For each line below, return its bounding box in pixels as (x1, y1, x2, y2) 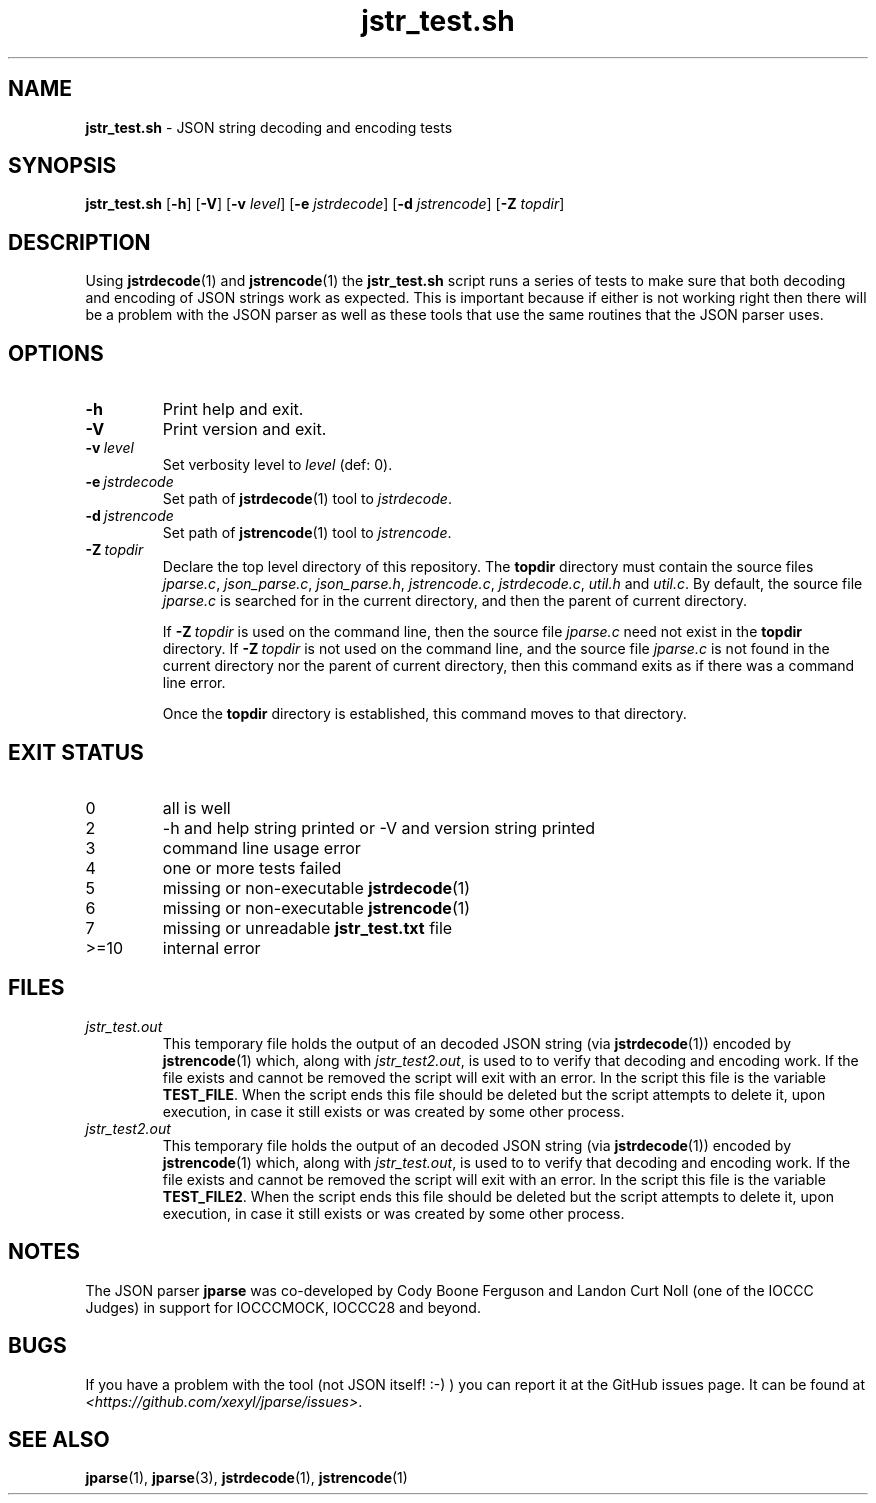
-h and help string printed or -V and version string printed (162, 817, 596, 838)
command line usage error (162, 837, 361, 858)
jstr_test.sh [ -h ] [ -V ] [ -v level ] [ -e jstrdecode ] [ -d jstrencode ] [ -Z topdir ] (85, 195, 565, 213)
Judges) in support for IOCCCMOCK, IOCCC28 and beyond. (85, 1298, 481, 1316)
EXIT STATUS (8, 739, 144, 765)
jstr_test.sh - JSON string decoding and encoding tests (85, 118, 453, 136)
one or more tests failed (162, 857, 342, 878)
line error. (162, 674, 226, 692)
